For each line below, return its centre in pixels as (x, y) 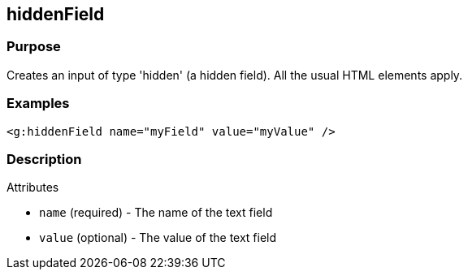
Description (44, 159)
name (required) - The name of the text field (156, 213)
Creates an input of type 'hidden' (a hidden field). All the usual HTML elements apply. (235, 75)
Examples (38, 103)
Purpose (34, 47)
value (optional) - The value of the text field (158, 238)
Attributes (33, 188)
